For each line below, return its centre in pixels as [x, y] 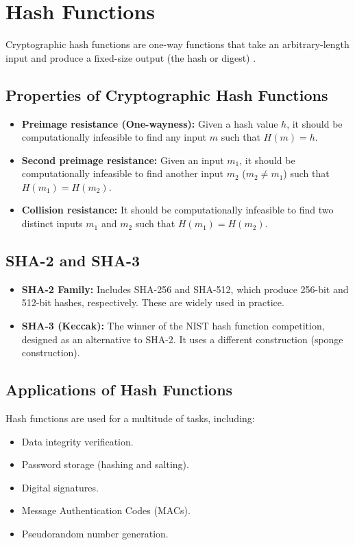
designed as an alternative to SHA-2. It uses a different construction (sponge [182, 339]
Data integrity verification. [77, 441]
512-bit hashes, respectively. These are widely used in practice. [153, 302]
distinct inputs [52, 223]
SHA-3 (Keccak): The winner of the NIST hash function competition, [173, 326]
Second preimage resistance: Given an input [123, 160]
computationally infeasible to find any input [114, 137]
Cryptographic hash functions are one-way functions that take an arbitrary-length [177, 44]
